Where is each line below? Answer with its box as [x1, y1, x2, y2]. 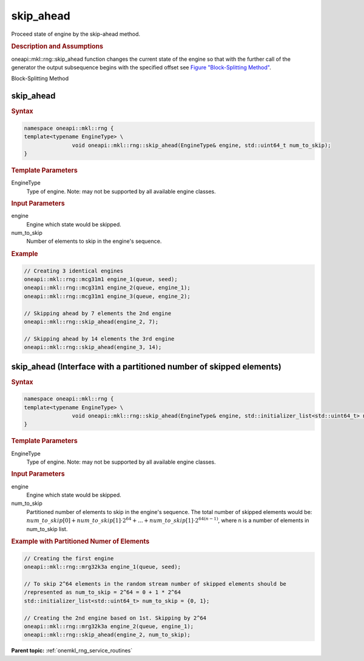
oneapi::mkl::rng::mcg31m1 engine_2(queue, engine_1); [24, 284, 190, 291]
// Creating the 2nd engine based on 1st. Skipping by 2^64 [24, 614, 207, 622]
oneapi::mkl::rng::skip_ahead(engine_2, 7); [24, 318, 159, 325]
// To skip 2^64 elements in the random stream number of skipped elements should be [24, 580, 286, 587]
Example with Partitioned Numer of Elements [11, 537, 150, 546]
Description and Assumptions [11, 42, 103, 51]
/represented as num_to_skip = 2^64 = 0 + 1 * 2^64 [24, 589, 181, 596]
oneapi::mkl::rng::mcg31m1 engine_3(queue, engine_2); [24, 293, 190, 300]
